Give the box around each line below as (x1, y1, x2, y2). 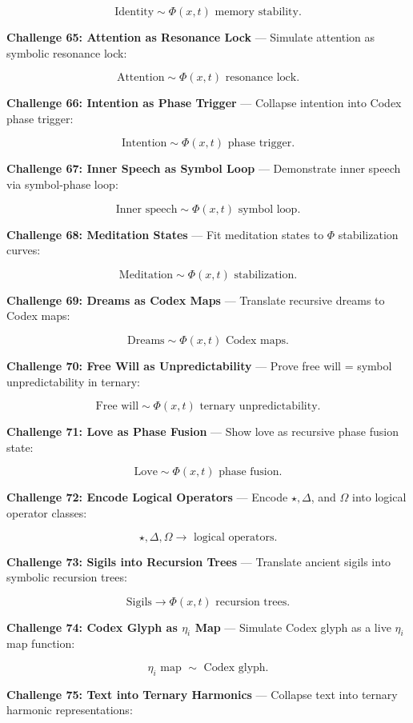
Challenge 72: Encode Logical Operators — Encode (6, 489, 288, 505)
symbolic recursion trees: (6, 569, 127, 585)
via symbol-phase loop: (6, 175, 118, 192)
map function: (6, 635, 75, 652)
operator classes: (6, 504, 87, 521)
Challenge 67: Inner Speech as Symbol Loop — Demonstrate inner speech (6, 160, 401, 177)
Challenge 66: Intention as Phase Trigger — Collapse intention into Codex (6, 94, 402, 111)
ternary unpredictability (199, 401, 318, 413)
